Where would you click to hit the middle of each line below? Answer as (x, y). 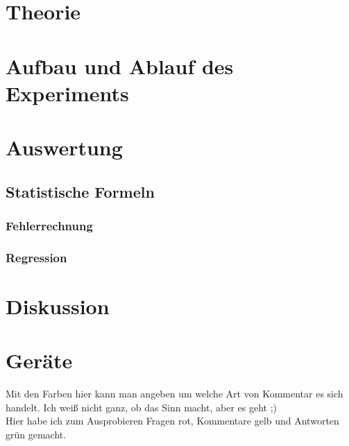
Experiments (67, 93)
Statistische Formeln (80, 191)
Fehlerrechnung (49, 226)
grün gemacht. (36, 435)
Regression (36, 257)
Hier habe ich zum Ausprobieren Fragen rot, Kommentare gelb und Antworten (172, 421)
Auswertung (64, 147)
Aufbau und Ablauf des (120, 66)
